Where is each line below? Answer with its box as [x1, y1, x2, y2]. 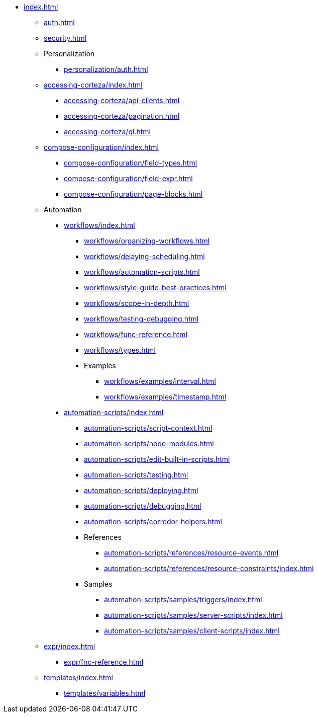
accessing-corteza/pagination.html [64, 112, 180, 120]
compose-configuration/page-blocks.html [64, 190, 203, 198]
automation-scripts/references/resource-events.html [104, 548, 279, 557]
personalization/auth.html [64, 65, 148, 73]
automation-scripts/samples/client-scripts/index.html [104, 626, 280, 635]
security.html [44, 34, 87, 42]
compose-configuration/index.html [44, 143, 159, 151]
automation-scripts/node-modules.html [84, 439, 214, 448]
